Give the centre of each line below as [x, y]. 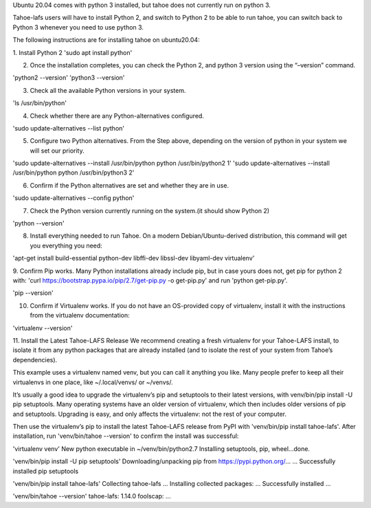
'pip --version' [33, 293]
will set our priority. [57, 151]
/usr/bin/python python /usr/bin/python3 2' [74, 173]
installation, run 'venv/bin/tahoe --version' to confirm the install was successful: [126, 436]
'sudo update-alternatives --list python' [69, 128]
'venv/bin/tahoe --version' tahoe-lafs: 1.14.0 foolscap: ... [92, 496]
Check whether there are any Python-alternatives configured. [117, 115]
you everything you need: [66, 245]
